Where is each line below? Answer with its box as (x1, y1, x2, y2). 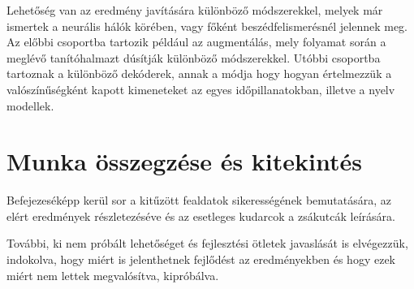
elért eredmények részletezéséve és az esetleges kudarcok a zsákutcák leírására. (6, 207, 395, 224)
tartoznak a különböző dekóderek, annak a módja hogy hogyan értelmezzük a (6, 65, 392, 82)
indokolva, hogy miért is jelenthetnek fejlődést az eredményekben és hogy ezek (6, 251, 395, 268)
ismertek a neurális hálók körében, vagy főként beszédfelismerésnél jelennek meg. (6, 17, 408, 34)
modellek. (6, 97, 54, 114)
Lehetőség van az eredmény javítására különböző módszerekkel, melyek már (6, 2, 383, 18)
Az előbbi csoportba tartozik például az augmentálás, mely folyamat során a (6, 33, 386, 50)
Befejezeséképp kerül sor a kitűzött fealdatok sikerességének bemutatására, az (6, 192, 392, 209)
